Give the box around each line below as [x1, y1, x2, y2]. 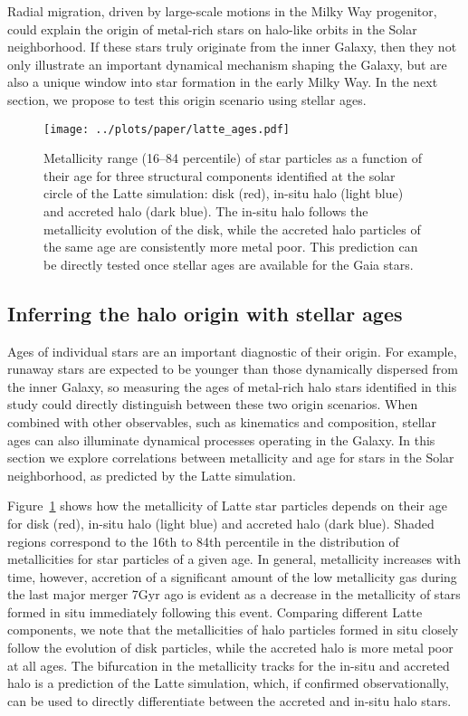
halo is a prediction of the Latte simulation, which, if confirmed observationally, [7, 673, 449, 692]
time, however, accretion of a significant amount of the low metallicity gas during [7, 567, 457, 586]
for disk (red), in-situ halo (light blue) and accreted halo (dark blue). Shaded [7, 513, 435, 532]
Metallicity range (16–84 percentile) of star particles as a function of [43, 148, 423, 167]
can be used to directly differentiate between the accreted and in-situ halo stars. [7, 691, 452, 710]
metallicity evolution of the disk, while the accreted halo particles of [43, 219, 421, 238]
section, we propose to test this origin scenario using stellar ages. [7, 90, 367, 109]
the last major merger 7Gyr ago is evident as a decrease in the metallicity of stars [7, 585, 461, 604]
